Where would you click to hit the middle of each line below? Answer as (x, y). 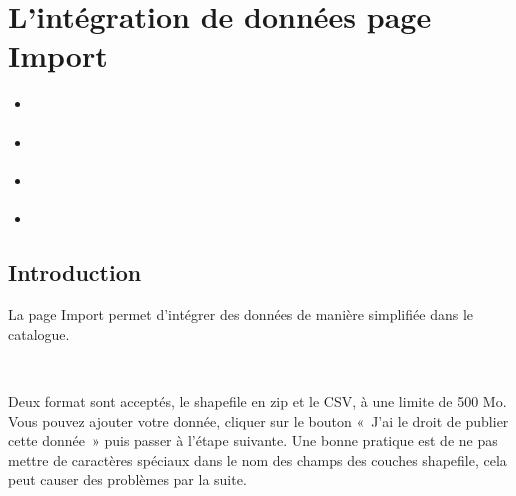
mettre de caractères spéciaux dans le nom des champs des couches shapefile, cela (257, 459)
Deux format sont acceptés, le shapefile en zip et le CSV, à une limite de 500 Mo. (257, 400)
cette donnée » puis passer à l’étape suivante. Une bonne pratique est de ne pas (253, 440)
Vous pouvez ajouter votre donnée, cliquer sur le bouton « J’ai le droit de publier (258, 420)
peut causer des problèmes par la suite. (127, 479)
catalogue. (39, 333)
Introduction (75, 272)
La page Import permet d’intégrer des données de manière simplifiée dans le (240, 314)
